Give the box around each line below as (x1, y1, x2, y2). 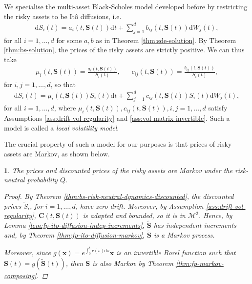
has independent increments (153, 220, 236, 230)
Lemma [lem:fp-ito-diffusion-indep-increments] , (4, 220, 145, 230)
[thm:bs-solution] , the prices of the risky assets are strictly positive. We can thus (4, 44, 245, 55)
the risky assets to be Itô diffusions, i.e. (4, 11, 122, 21)
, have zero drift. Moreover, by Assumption (75, 200, 204, 211)
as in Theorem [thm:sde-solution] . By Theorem (96, 35, 236, 45)
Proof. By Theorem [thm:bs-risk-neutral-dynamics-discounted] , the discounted (4, 191, 234, 201)
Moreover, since (4, 247, 51, 258)
